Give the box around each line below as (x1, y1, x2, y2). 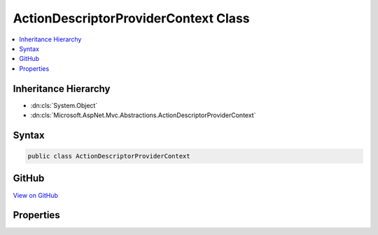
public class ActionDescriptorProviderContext (27, 152, 190, 161)
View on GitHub (13, 191, 59, 199)
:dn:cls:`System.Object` (30, 101, 98, 109)
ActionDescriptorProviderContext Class (13, 11, 250, 26)
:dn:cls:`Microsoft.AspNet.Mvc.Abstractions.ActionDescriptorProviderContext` (30, 111, 256, 119)
